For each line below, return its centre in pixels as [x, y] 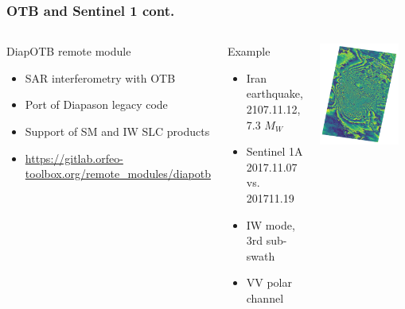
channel [265, 297]
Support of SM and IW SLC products [117, 131]
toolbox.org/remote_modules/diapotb [118, 174]
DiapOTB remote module [69, 51]
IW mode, [271, 224]
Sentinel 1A [275, 151]
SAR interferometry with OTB [100, 77]
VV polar [269, 282]
